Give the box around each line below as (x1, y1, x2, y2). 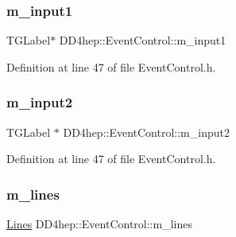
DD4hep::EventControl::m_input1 (59, 32, 226, 49)
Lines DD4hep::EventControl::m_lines (6, 216, 192, 232)
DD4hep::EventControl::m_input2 (63, 123, 230, 140)
